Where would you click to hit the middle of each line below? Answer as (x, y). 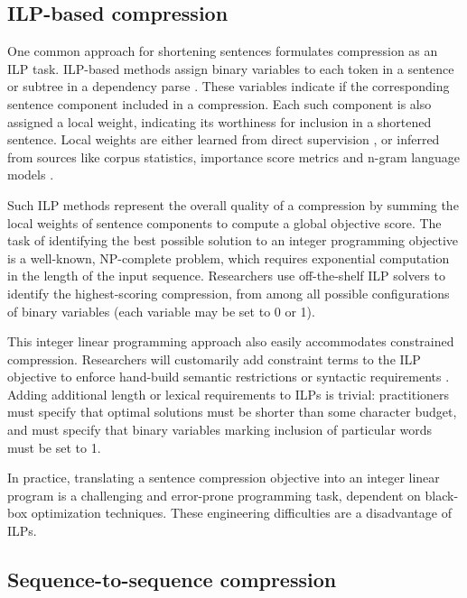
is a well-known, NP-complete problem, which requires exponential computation (229, 258)
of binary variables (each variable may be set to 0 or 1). (161, 311)
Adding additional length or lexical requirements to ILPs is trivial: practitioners (229, 394)
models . (31, 175)
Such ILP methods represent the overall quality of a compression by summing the (233, 204)
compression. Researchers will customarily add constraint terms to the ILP (214, 359)
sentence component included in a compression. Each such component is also (219, 103)
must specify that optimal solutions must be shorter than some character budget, (232, 412)
